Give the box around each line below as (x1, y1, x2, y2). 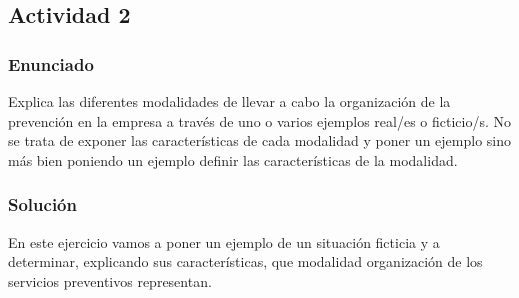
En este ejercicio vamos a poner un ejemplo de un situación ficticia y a (8, 231, 440, 252)
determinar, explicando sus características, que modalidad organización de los (8, 251, 483, 272)
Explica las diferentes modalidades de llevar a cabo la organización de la (8, 91, 451, 111)
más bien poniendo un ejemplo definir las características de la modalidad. (8, 149, 458, 170)
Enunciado (8, 51, 94, 76)
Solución (8, 192, 77, 217)
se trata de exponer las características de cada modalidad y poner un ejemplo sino (8, 130, 512, 151)
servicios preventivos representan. (8, 270, 212, 291)
